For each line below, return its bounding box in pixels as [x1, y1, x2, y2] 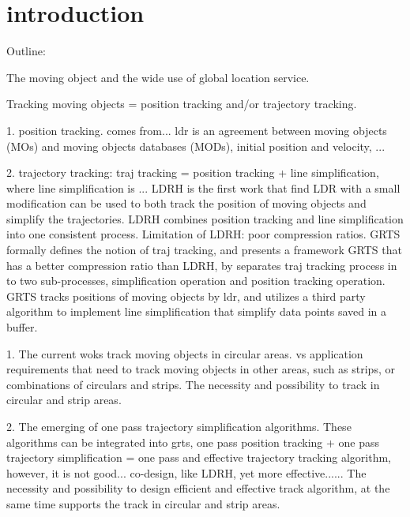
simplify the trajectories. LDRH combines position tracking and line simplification [6, 210, 404, 227]
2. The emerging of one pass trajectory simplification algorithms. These [6, 418, 352, 434]
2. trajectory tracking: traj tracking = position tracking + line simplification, [6, 164, 379, 181]
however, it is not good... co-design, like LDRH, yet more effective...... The [6, 464, 367, 481]
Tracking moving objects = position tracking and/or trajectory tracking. [6, 96, 357, 112]
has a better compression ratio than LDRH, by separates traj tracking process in [6, 257, 397, 273]
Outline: [6, 43, 46, 59]
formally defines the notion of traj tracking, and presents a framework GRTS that [6, 242, 402, 258]
